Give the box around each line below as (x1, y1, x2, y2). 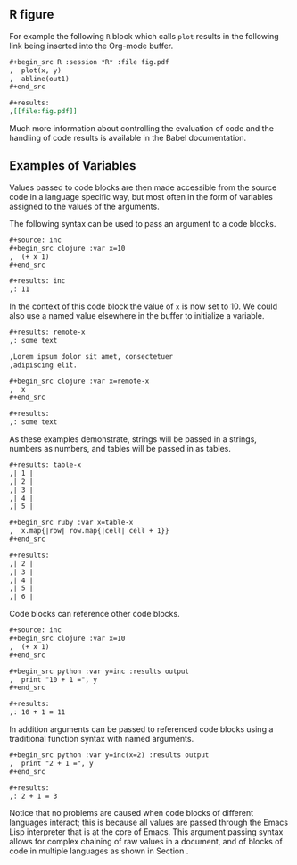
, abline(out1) (9, 74, 70, 83)
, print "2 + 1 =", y (9, 759, 94, 768)
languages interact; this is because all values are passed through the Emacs (9, 817, 288, 828)
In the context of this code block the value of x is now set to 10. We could (9, 301, 278, 312)
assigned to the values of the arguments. (9, 201, 160, 212)
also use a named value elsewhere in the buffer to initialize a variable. (9, 311, 265, 321)
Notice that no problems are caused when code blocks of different (9, 808, 254, 819)
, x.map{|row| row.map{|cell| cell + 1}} (9, 527, 169, 536)
